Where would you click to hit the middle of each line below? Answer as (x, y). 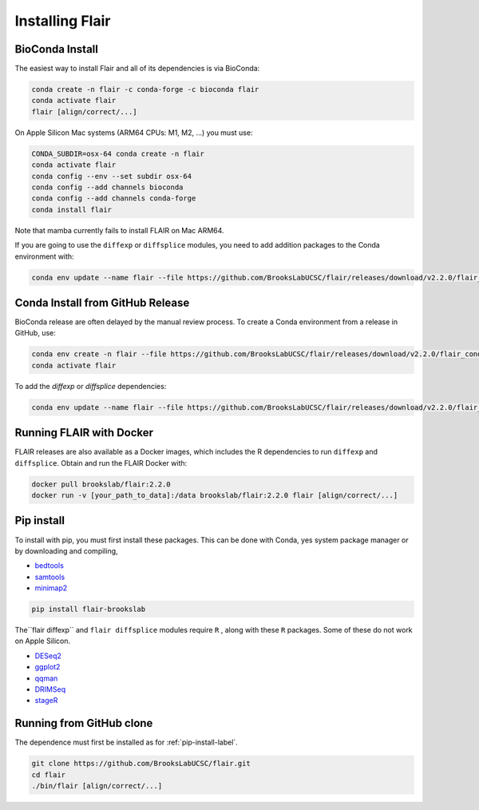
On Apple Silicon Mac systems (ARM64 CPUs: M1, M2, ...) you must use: (134, 133)
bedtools (49, 566)
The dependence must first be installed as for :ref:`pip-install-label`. (127, 742)
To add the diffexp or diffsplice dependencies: (91, 386)
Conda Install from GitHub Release (102, 302)
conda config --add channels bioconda (107, 187)
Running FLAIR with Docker (84, 433)
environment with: (45, 256)
